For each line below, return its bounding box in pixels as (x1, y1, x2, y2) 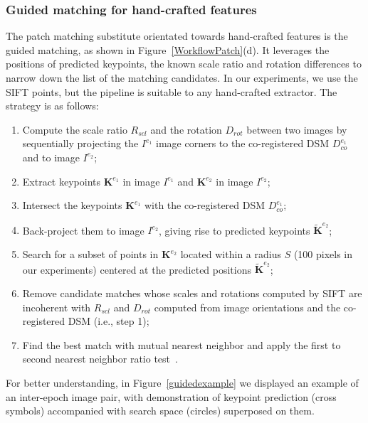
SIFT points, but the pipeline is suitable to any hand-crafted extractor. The (6, 84, 337, 99)
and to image (22, 149, 80, 164)
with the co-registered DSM (144, 198, 266, 213)
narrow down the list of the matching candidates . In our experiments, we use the (6, 70, 358, 85)
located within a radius (180, 247, 281, 262)
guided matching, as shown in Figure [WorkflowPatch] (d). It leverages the (6, 42, 330, 57)
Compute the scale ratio (22, 122, 127, 136)
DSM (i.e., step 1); (68, 314, 149, 328)
